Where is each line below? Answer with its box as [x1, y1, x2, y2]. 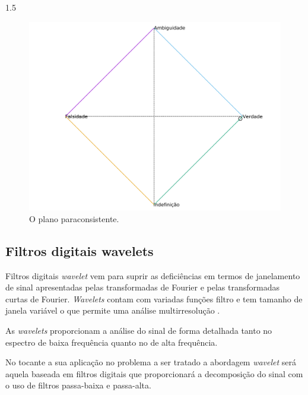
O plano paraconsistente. [29, 212, 119, 225]
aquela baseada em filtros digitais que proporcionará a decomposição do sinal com [5, 367, 303, 380]
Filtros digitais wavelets [5, 241, 154, 260]
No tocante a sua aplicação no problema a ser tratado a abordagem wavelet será [5, 356, 297, 368]
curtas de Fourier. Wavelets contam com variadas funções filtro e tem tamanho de [5, 292, 303, 305]
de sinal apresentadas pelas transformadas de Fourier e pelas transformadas [5, 281, 280, 293]
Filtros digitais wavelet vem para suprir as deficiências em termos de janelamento [5, 269, 300, 282]
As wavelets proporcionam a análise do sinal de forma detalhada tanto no [5, 324, 272, 336]
